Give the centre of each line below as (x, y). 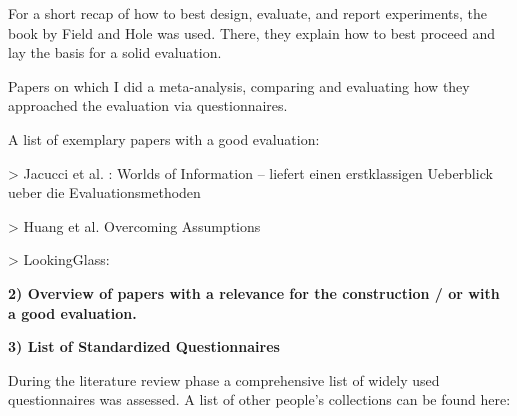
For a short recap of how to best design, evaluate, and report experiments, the (248, 13)
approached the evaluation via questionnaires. (148, 105)
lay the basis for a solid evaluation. (115, 52)
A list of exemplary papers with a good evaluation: (164, 138)
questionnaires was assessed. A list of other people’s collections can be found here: (259, 399)
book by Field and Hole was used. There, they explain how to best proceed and (252, 32)
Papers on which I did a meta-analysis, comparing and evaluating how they (239, 85)
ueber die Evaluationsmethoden (104, 192)
